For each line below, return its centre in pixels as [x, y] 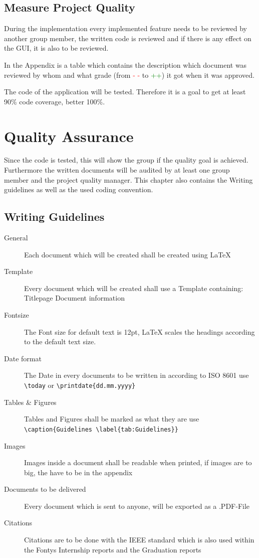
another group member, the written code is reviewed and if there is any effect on [128, 38]
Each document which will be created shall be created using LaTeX [127, 254]
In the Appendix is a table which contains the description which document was [125, 64]
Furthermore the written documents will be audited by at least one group [117, 170]
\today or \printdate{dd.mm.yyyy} [80, 385]
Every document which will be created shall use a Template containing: [134, 288]
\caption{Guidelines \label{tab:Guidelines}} [101, 429]
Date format [23, 358]
